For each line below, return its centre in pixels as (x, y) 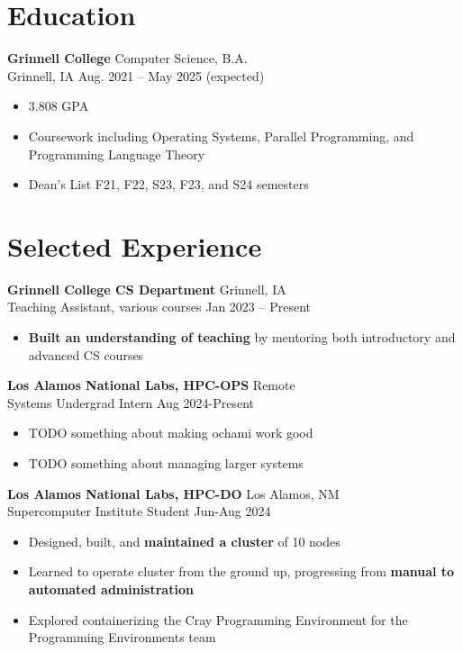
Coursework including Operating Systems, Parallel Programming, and (221, 136)
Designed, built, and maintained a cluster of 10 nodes (184, 541)
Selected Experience (135, 245)
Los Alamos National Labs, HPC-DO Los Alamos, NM (173, 493)
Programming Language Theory (117, 154)
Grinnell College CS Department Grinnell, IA (147, 289)
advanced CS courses (86, 354)
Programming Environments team (122, 637)
